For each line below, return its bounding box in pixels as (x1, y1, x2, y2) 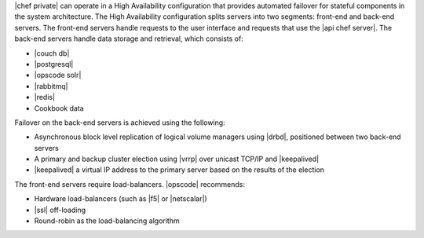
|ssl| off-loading (34, 205, 86, 214)
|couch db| (34, 48, 70, 58)
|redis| (34, 93, 55, 102)
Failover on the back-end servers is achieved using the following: (14, 118, 225, 127)
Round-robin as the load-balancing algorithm (34, 216, 180, 225)
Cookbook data (34, 103, 84, 113)
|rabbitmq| (34, 81, 68, 90)
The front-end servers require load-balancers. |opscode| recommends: (14, 179, 245, 189)
